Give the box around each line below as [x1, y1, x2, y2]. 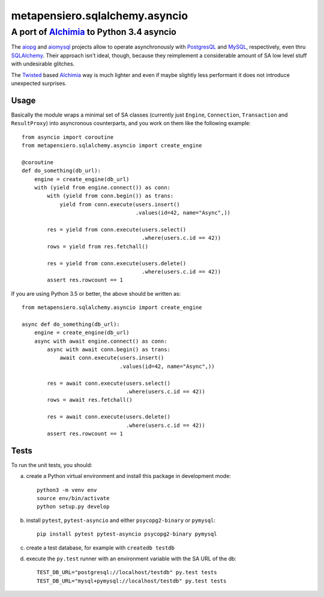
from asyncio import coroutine [22, 133, 114, 141]
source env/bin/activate [37, 495, 110, 501]
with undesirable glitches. [11, 60, 75, 67]
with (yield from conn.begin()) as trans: [47, 192, 174, 200]
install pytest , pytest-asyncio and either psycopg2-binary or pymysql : [26, 516, 216, 524]
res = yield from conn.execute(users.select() [47, 226, 187, 233]
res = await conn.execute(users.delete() [47, 414, 171, 420]
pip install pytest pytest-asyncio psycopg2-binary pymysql [37, 531, 217, 537]
